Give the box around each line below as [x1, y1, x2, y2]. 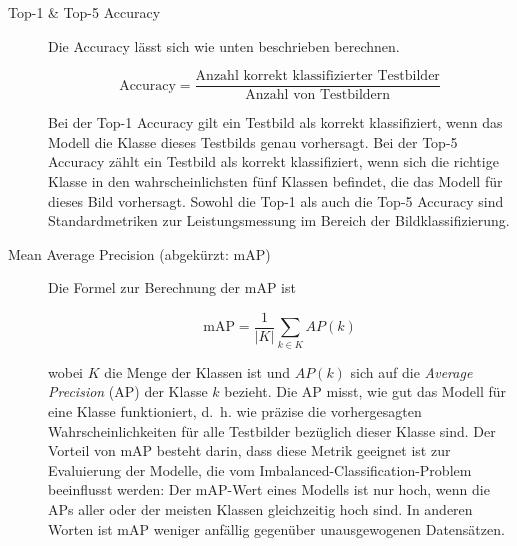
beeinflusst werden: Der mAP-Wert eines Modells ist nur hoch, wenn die [48, 479, 490, 500]
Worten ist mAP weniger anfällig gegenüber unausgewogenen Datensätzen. [48, 518, 505, 539]
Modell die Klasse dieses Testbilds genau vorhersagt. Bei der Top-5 [48, 131, 458, 152]
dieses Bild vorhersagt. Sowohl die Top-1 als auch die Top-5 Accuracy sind [48, 190, 504, 211]
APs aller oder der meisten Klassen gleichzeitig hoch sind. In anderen [48, 498, 473, 519]
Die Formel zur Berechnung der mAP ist [48, 277, 296, 298]
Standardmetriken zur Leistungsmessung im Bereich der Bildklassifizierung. [48, 210, 510, 231]
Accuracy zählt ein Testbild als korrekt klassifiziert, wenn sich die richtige [48, 151, 499, 172]
